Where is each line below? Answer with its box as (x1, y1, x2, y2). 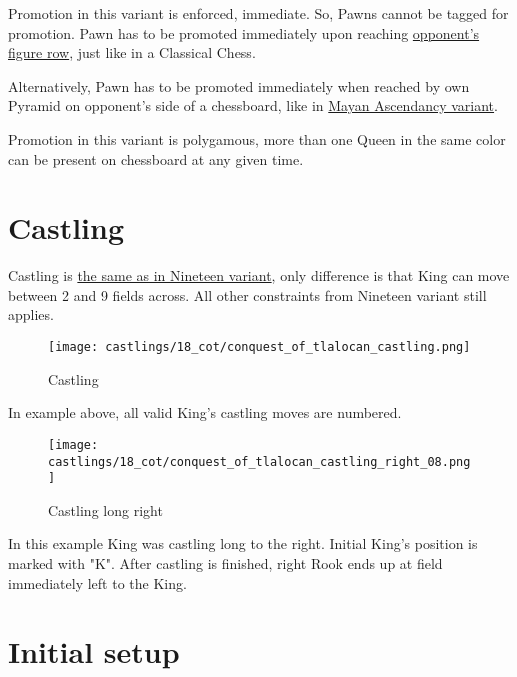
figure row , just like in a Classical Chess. (8, 42, 256, 63)
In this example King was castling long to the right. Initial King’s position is (8, 533, 478, 554)
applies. (8, 304, 54, 325)
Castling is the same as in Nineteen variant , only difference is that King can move (8, 265, 510, 286)
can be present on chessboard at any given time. (8, 148, 304, 169)
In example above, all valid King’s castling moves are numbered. (8, 402, 402, 423)
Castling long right (48, 499, 163, 520)
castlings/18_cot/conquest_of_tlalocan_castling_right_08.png (48, 454, 471, 469)
